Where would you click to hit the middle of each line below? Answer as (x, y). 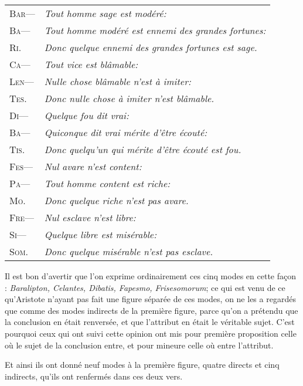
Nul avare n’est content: (93, 166)
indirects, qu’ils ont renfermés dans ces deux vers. (94, 376)
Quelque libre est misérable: (101, 234)
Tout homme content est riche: (107, 183)
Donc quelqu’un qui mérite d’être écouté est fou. (143, 149)
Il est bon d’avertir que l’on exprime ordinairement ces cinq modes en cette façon (150, 276)
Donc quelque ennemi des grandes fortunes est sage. (151, 47)
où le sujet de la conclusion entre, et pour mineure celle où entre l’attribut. (139, 345)
